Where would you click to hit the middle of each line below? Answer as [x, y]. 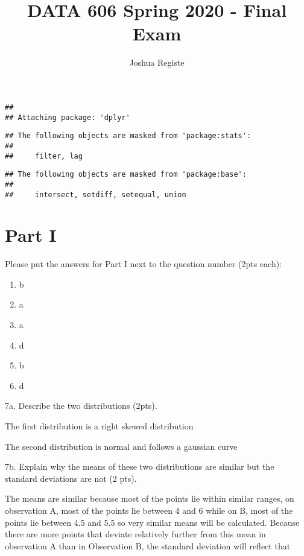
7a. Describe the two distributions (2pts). [81, 406]
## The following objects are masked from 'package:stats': [128, 136]
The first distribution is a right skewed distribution [99, 426]
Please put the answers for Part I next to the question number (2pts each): [144, 264]
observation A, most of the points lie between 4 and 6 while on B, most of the [149, 510]
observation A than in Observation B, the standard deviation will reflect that [148, 545]
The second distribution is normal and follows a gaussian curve [121, 446]
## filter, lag [44, 156]
